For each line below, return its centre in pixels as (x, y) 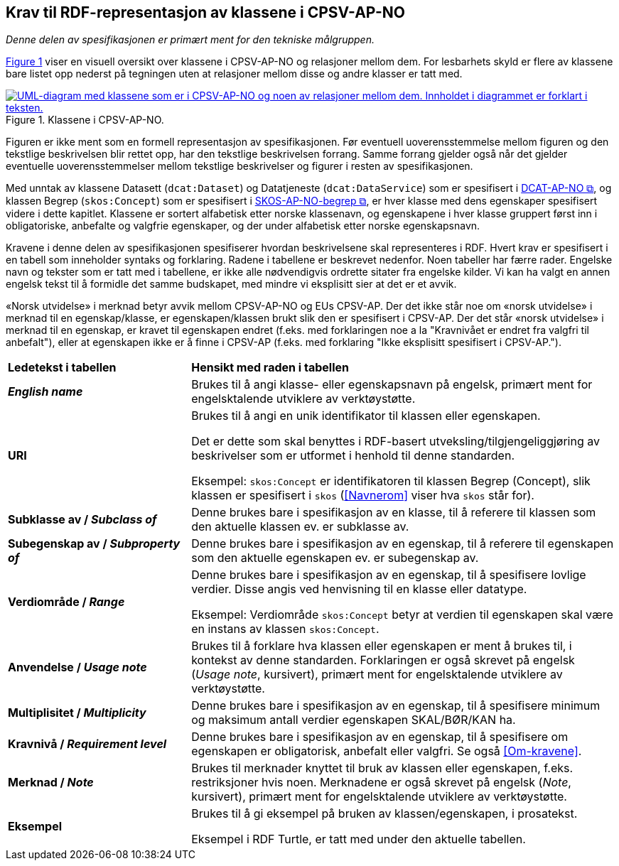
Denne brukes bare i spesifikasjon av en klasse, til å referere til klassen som (394, 513)
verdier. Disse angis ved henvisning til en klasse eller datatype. (359, 589)
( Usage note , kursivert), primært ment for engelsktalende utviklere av (377, 675)
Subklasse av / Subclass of (82, 520)
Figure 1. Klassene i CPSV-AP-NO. (85, 120)
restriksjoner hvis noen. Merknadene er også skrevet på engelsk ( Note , (381, 783)
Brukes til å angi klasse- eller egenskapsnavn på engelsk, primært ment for (392, 385)
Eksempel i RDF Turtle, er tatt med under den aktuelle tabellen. (359, 839)
